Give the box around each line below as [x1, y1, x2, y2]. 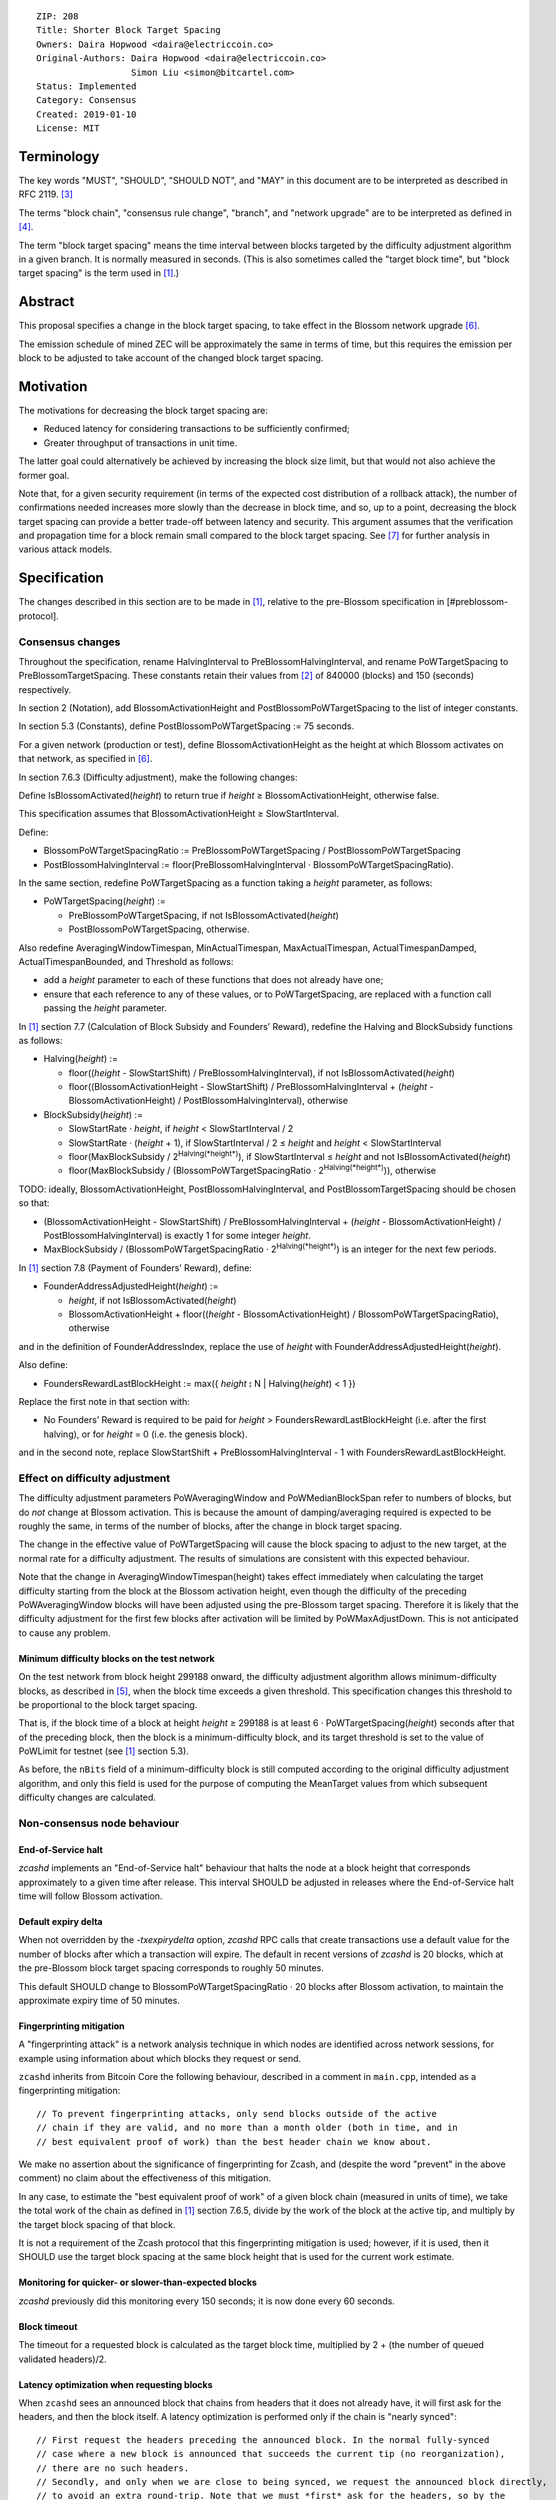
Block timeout [18, 2320, 78, 2332]
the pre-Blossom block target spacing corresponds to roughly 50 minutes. [18, 1962, 324, 1974]
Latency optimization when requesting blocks [18, 2378, 214, 2390]
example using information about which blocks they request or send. [18, 2052, 302, 2064]
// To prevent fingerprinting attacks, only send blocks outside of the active [36, 2108, 437, 2119]
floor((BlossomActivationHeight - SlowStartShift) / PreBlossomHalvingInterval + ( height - [68, 1081, 434, 1093]
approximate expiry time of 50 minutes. [18, 1994, 180, 2006]
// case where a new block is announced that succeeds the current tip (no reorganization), [36, 2448, 506, 2460]
